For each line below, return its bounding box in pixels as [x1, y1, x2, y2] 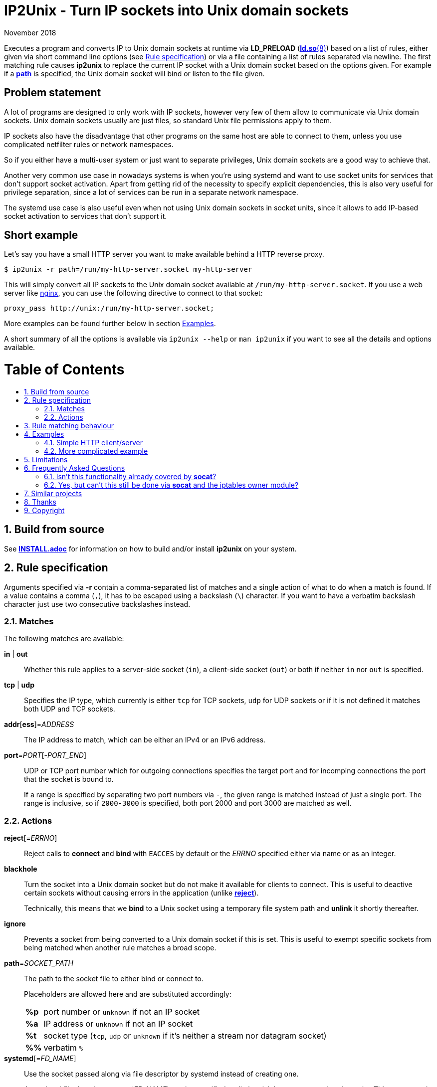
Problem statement [4, 86, 101, 99]
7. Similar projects [24, 489, 82, 498]
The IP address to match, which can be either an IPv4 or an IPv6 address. [24, 735, 266, 744]
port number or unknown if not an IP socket [43, 1007, 200, 1017]
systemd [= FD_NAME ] [4, 1054, 76, 1063]
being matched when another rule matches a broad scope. [24, 943, 217, 952]
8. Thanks [24, 497, 56, 506]
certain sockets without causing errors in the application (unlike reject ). [24, 889, 259, 898]
